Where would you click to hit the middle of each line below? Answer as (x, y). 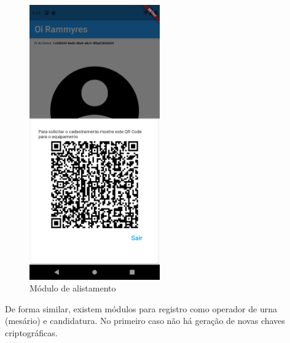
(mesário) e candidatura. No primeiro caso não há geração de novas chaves (145, 321)
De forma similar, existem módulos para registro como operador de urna (141, 308)
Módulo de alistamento (73, 288)
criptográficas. (31, 332)
